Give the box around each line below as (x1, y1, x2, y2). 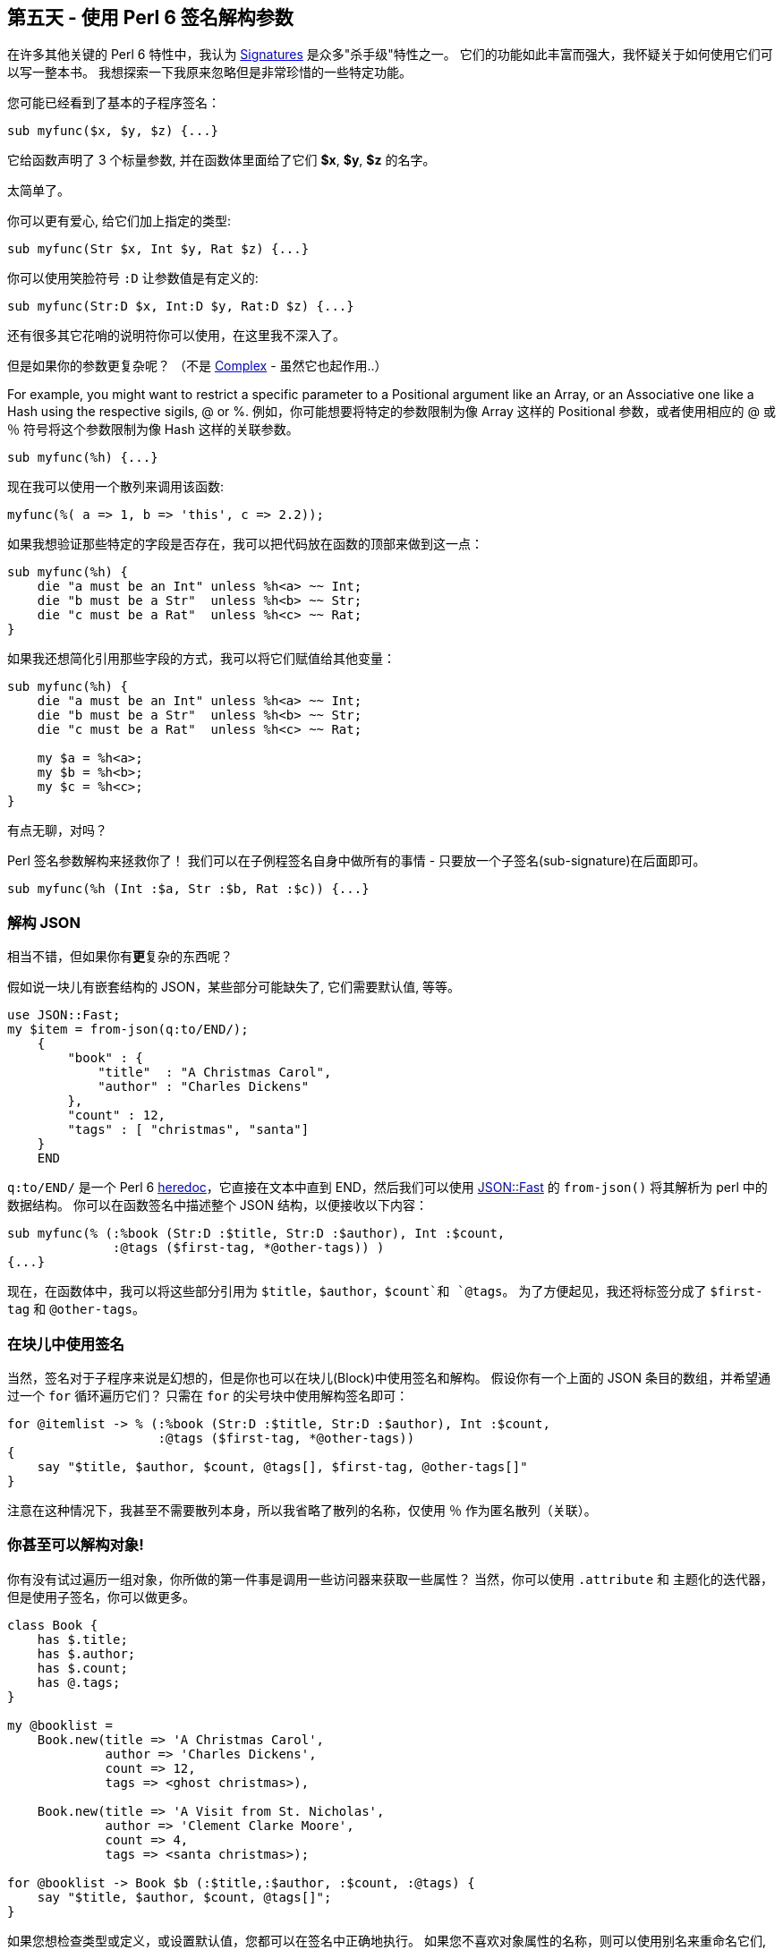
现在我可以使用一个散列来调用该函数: (7, 479, 225, 495)
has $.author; (37, 1646, 136, 1661)
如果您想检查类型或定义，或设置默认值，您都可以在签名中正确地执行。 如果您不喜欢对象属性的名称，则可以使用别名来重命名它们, (7, 1932, 766, 1948)
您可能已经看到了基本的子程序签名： (7, 95, 220, 111)
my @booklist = (7, 1717, 114, 1733)
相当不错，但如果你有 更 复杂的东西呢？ (7, 949, 233, 965)
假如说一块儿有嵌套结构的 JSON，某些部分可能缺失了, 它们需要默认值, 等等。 (7, 979, 461, 995)
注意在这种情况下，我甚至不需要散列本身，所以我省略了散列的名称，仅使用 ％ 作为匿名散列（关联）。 (7, 1502, 597, 1518)
